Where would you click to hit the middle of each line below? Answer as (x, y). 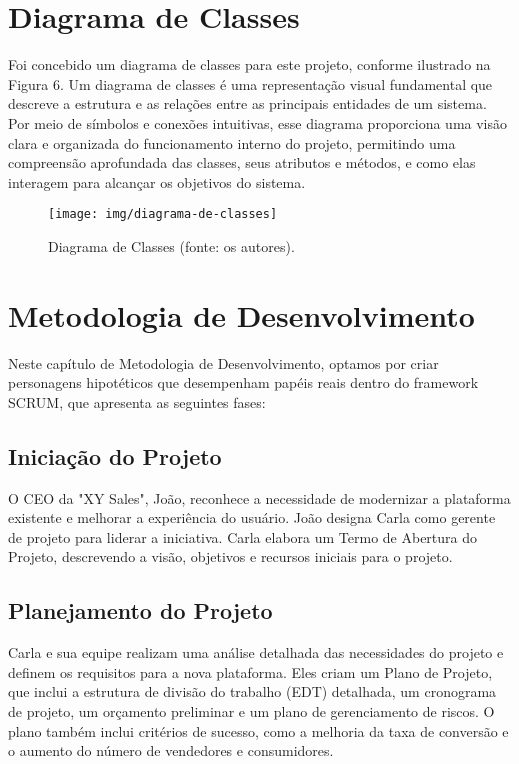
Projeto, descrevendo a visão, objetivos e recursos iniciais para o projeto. (230, 556)
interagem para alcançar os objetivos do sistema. (157, 181)
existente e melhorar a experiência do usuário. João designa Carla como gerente (252, 517)
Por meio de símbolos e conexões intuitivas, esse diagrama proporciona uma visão (258, 122)
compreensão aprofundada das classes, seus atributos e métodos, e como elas (242, 162)
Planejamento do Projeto (140, 610)
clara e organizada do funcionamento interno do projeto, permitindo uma (232, 142)
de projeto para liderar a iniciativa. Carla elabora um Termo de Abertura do (242, 536)
